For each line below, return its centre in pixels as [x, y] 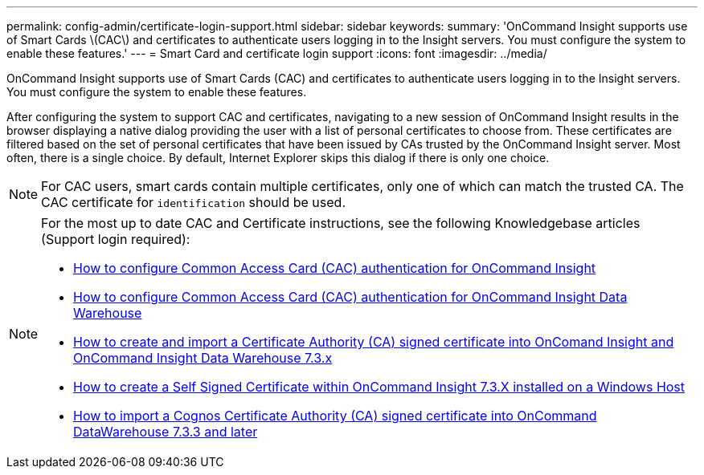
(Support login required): [116, 239]
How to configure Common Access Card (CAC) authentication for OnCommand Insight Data [350, 297]
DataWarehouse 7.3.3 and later [166, 432]
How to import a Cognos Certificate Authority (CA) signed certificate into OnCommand [335, 416]
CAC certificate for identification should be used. [194, 202]
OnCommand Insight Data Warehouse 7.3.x [203, 358]
